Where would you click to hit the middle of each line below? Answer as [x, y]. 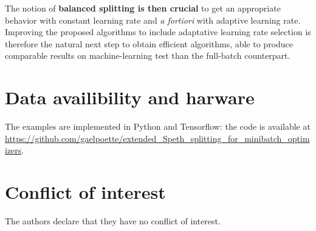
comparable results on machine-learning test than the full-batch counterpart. [148, 55]
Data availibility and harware [130, 97]
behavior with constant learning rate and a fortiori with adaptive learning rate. [153, 20]
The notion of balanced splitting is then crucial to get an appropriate [143, 8]
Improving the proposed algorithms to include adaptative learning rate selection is [158, 32]
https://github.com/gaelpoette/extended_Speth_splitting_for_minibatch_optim [157, 138]
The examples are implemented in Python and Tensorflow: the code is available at [158, 126]
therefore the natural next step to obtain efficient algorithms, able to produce [149, 43]
